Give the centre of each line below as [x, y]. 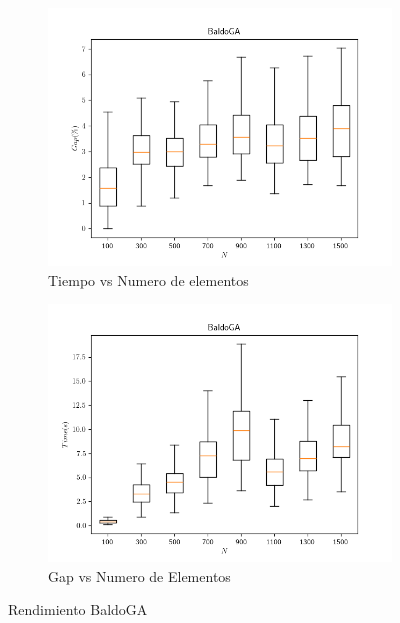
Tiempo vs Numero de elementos [148, 279]
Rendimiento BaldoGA [78, 609]
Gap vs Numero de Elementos [139, 575]
